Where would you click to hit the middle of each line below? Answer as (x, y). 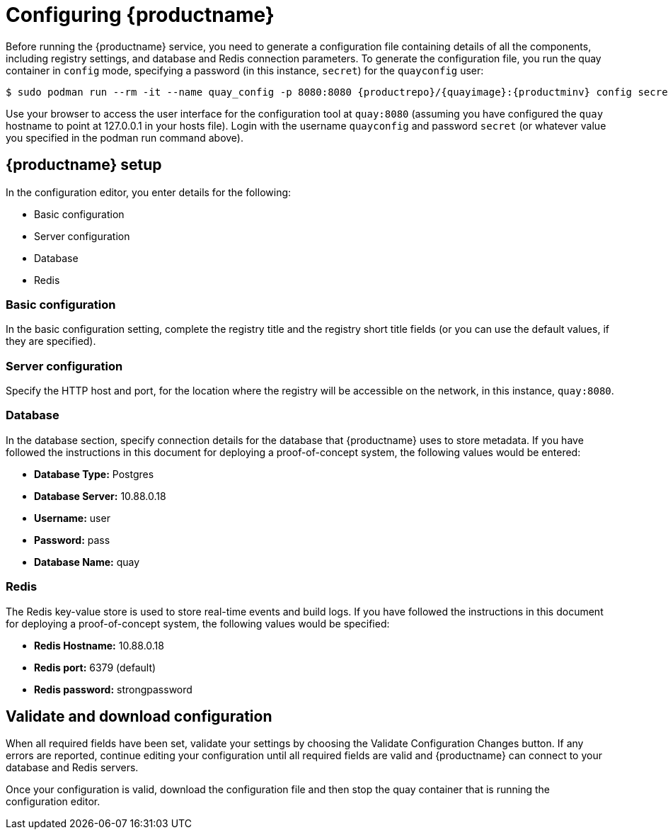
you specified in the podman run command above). (125, 137)
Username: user (72, 518)
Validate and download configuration (139, 717)
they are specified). (51, 341)
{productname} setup (84, 165)
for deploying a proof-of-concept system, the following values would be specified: (198, 623)
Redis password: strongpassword (113, 689)
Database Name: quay (87, 562)
